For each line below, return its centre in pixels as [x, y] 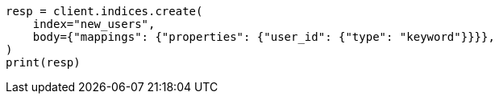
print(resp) [43, 62]
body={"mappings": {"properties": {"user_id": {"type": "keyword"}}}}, [264, 37]
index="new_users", [94, 24]
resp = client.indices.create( [104, 11]
